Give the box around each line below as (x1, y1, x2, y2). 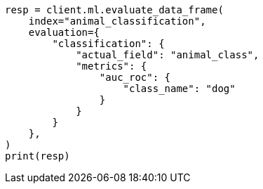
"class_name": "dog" (123, 83, 236, 94)
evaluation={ (28, 27, 100, 38)
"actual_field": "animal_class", (76, 49, 259, 60)
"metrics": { (76, 60, 147, 72)
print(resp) (5, 150, 70, 162)
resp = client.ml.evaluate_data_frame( (5, 4, 224, 15)
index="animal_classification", (28, 15, 206, 27)
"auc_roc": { (99, 72, 171, 83)
